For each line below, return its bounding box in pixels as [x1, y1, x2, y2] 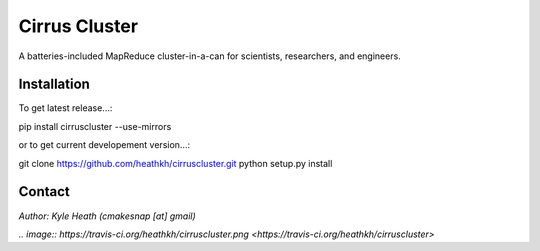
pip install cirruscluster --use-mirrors [18, 120, 172, 132]
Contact [18, 183, 70, 200]
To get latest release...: [18, 102, 113, 114]
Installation [18, 76, 90, 93]
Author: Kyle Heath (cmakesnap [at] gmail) [18, 210, 197, 222]
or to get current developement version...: [18, 139, 190, 151]
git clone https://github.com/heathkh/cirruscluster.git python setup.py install [18, 157, 333, 169]
